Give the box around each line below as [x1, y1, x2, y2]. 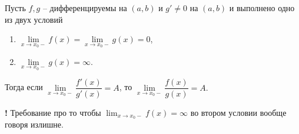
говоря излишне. [5, 118, 64, 130]
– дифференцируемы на [42, 2, 127, 13]
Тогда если [5, 81, 43, 93]
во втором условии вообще [190, 106, 287, 118]
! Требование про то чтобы [5, 106, 101, 118]
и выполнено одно [229, 2, 295, 13]
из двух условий [5, 13, 63, 25]
